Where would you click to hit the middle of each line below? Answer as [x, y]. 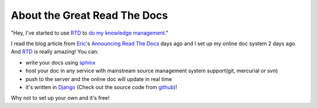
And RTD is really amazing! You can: [55, 52]
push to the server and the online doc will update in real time [99, 79]
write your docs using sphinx [60, 62]
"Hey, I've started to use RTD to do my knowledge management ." [90, 33]
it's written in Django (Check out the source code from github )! [101, 87]
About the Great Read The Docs [90, 15]
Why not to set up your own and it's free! [60, 98]
